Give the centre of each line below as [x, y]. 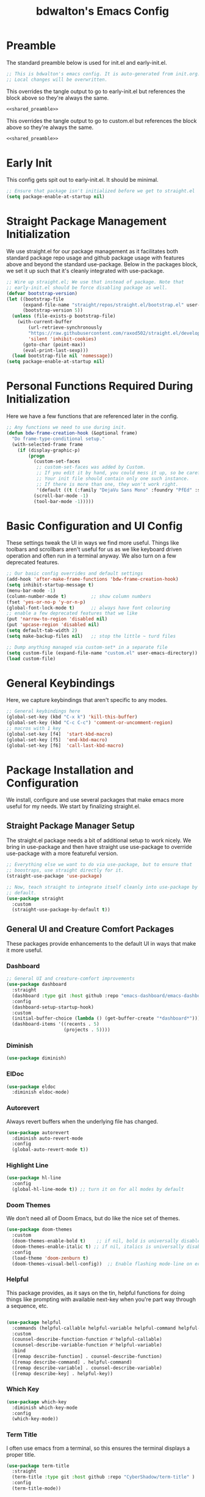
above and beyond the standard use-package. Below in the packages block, [102, 264]
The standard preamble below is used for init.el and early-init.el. [87, 62]
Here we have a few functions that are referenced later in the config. [92, 416]
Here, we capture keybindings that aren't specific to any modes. [87, 700]
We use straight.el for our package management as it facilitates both [92, 252]
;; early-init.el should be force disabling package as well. [87, 288]
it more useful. [24, 950]
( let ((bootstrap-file [35, 299]
